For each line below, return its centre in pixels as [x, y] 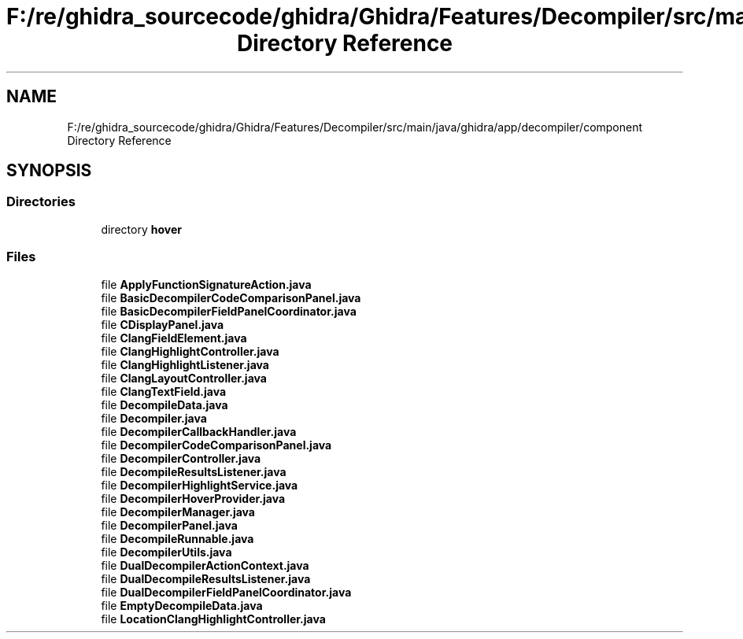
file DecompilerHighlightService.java [200, 485]
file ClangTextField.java [164, 391]
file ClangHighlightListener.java [185, 364]
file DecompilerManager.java [178, 512]
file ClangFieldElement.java [174, 338]
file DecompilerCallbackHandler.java [199, 431]
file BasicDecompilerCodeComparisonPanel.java [231, 297]
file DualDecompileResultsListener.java [206, 578]
